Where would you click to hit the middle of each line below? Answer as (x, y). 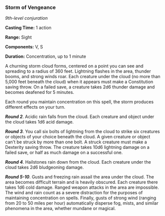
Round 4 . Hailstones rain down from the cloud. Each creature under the (78, 162)
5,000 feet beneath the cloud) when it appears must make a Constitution (79, 82)
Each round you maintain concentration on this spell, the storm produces (79, 102)
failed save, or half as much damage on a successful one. (64, 153)
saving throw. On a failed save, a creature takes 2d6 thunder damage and (80, 87)
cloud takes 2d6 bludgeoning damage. (45, 168)
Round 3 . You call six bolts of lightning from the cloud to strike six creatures (82, 131)
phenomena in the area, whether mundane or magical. (60, 209)
